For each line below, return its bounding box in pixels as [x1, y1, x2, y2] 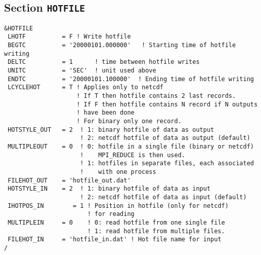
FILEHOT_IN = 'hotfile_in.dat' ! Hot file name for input [8, 236, 222, 243]
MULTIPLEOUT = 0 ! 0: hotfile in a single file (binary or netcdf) [8, 142, 254, 150]
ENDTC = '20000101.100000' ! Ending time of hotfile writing [8, 75, 254, 83]
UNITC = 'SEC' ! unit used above [8, 67, 156, 75]
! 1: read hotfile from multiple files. [87, 227, 225, 235]
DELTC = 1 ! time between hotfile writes [8, 58, 200, 66]
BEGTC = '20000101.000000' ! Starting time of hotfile [8, 42, 236, 49]
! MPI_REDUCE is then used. [80, 151, 185, 159]
